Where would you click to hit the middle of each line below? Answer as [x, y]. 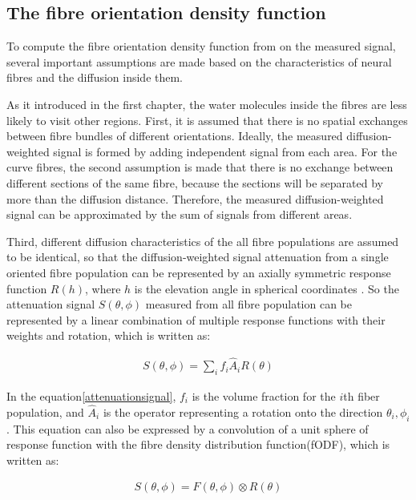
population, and [45, 411]
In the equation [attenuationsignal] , [91, 395]
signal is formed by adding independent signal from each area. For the [225, 151]
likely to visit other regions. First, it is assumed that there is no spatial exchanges [207, 120]
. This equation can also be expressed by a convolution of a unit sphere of [188, 428]
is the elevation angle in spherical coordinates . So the [267, 288]
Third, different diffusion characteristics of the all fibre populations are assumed [203, 241]
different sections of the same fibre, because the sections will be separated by [195, 182]
